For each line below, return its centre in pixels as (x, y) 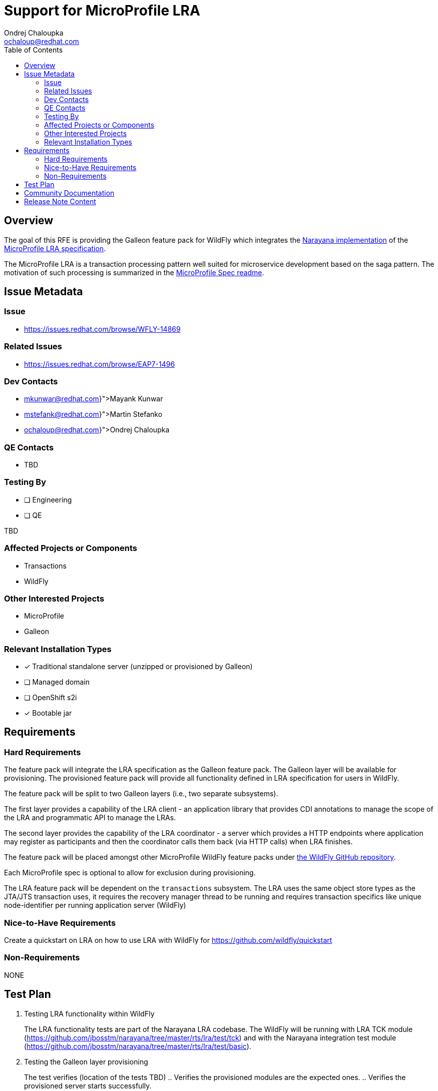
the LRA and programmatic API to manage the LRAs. (90, 818)
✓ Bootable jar (48, 713)
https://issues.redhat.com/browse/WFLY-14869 (102, 329)
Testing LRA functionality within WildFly (89, 1013)
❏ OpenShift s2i (51, 698)
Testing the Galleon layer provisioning (86, 1061)
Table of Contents (34, 50)
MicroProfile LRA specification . (55, 248)
